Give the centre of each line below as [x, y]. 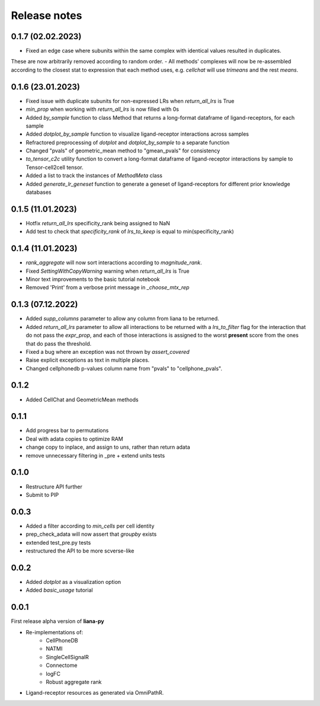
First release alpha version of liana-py [58, 621]
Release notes [47, 15]
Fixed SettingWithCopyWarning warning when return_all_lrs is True [108, 271]
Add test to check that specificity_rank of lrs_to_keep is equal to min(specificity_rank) [130, 232]
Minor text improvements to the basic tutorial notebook [93, 279]
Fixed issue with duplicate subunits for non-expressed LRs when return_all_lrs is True [130, 101]
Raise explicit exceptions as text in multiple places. [88, 360]
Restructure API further [54, 487]
